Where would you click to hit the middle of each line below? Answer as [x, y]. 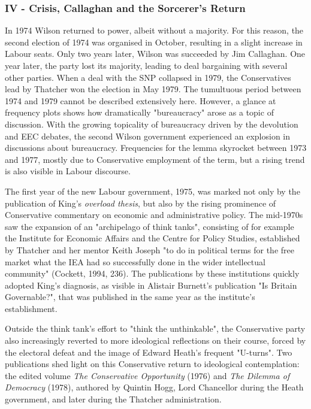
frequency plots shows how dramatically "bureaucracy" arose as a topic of [139, 112]
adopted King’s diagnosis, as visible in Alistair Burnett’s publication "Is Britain [151, 285]
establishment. [31, 308]
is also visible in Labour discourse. [68, 171]
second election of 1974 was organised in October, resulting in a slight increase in [154, 42]
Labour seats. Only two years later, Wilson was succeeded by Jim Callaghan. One [155, 54]
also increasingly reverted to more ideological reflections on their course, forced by [155, 340]
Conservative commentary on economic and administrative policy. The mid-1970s [154, 215]
